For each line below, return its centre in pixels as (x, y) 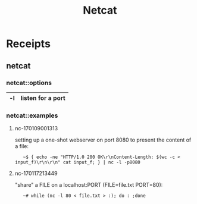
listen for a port (43, 98)
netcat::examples (32, 115)
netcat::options (29, 83)
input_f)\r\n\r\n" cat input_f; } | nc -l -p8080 (78, 162)
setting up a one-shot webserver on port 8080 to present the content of (103, 140)
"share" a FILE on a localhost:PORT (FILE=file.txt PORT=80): (89, 185)
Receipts (28, 44)
